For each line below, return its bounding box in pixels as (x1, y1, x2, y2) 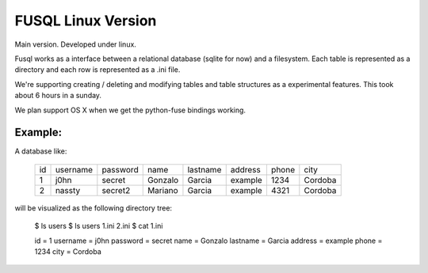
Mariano (147, 184, 178, 195)
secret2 (101, 184, 131, 195)
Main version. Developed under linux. (14, 40, 136, 49)
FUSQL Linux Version (14, 12, 157, 29)
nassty (55, 184, 81, 195)
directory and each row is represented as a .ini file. (14, 65, 181, 74)
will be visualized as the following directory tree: (14, 203, 173, 213)
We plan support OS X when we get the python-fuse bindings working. (14, 105, 246, 115)
